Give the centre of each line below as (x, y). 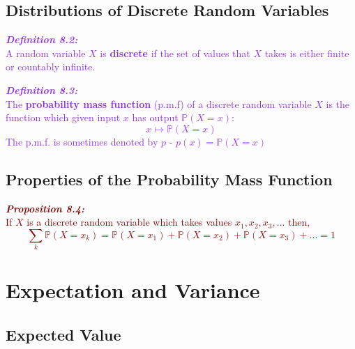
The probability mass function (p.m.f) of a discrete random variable (159, 103)
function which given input (63, 117)
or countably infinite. (51, 67)
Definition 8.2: (42, 39)
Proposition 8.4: (45, 208)
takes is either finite (307, 53)
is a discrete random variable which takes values (129, 222)
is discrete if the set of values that (175, 53)
